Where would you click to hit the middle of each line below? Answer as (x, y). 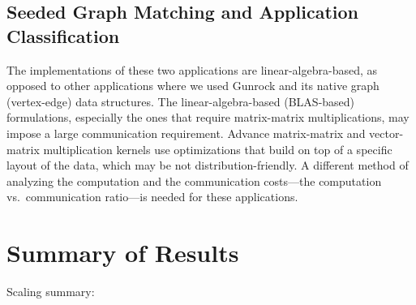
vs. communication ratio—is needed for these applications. (152, 197)
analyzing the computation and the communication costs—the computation (194, 180)
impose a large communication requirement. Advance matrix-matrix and (186, 133)
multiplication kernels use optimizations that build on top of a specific (218, 149)
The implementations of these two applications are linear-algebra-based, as (192, 69)
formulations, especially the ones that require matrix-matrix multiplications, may (208, 117)
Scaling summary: (51, 292)
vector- (386, 133)
